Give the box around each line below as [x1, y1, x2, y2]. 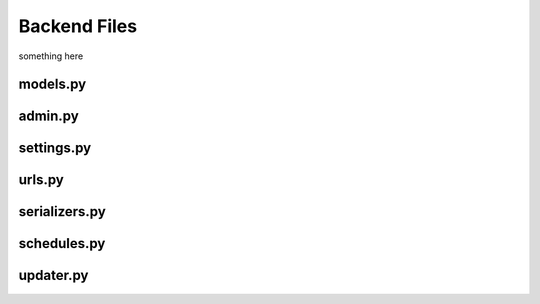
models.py [18, 76, 87, 93]
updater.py [18, 267, 89, 284]
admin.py [18, 108, 79, 125]
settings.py [18, 140, 92, 157]
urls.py [18, 171, 64, 189]
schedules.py [18, 235, 106, 252]
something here [18, 50, 84, 62]
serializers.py [18, 203, 107, 220]
